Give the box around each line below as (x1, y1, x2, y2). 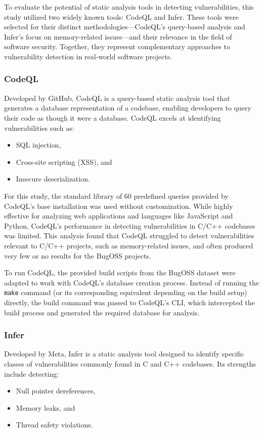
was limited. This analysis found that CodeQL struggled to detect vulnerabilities (4, 230, 254, 241)
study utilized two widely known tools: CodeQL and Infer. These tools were (4, 11, 239, 22)
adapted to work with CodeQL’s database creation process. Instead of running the (4, 277, 259, 287)
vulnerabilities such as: (4, 122, 74, 133)
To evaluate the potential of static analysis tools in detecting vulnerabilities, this (4, 2, 254, 12)
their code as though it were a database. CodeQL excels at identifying (4, 112, 221, 123)
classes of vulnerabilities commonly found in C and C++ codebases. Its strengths (4, 358, 256, 369)
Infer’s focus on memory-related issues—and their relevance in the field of (4, 31, 232, 42)
